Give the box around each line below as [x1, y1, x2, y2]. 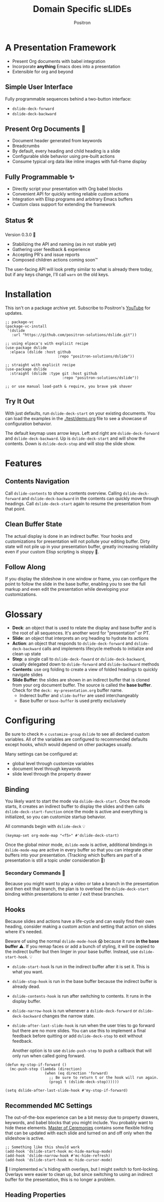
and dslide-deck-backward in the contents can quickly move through [22, 495, 159, 501]
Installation [5, 289, 52, 300]
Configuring [5, 715, 55, 726]
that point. [5, 506, 26, 512]
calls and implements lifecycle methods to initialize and [42, 646, 153, 651]
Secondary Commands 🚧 [5, 869, 66, 876]
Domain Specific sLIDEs [33, 3, 132, 15]
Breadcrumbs [12, 143, 40, 149]
